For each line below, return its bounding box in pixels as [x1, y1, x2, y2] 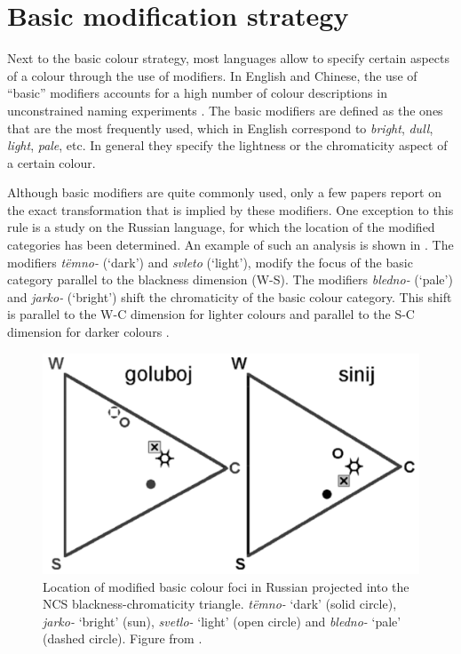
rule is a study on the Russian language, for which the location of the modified [7, 218, 435, 236]
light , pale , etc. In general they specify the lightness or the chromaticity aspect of [7, 136, 448, 155]
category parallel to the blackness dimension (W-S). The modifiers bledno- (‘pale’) [7, 270, 453, 289]
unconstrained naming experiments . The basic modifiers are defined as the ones [7, 100, 443, 119]
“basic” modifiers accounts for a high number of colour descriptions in [7, 84, 387, 102]
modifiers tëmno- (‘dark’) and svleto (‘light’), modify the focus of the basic [7, 252, 413, 271]
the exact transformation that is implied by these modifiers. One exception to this [7, 200, 454, 219]
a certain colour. [7, 153, 96, 171]
